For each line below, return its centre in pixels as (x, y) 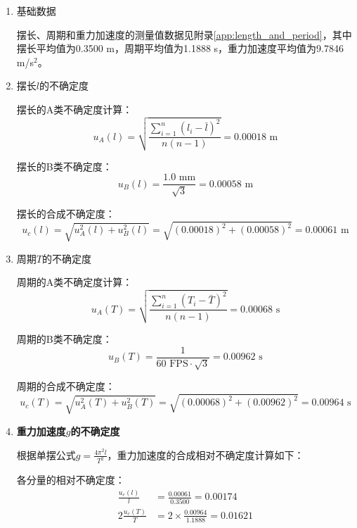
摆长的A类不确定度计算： (74, 109)
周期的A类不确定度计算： (74, 282)
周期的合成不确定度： (66, 386)
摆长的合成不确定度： (66, 213)
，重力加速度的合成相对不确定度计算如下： (206, 454)
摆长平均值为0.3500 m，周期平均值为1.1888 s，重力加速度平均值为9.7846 (180, 48)
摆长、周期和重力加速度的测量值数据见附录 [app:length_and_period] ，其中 (184, 34)
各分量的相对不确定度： (71, 480)
